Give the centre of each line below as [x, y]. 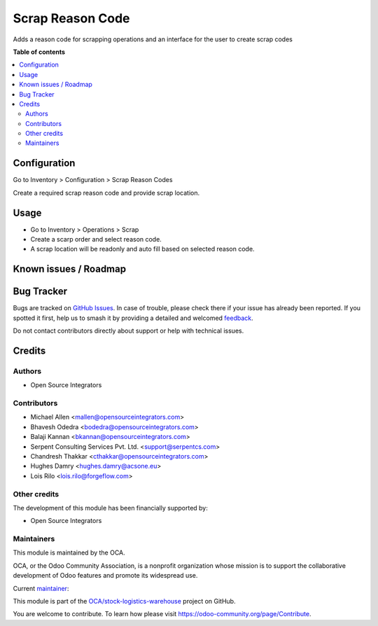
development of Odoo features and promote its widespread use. [105, 576]
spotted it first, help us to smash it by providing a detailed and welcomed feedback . [133, 318]
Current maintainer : [41, 588]
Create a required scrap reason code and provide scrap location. [106, 193]
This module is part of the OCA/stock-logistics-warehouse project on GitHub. [124, 601]
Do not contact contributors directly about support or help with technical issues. [128, 331]
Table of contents [39, 52]
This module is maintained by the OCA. [69, 552]
